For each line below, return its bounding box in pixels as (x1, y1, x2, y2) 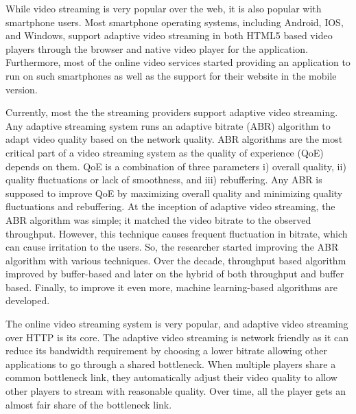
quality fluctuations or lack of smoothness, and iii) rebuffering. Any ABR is (5, 172, 322, 187)
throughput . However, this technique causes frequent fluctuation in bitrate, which (5, 226, 348, 240)
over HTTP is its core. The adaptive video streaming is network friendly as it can (5, 330, 349, 344)
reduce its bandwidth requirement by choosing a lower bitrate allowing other (5, 343, 328, 358)
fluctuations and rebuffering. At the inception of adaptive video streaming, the (5, 199, 335, 214)
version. (5, 82, 38, 96)
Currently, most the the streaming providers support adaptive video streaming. (5, 105, 338, 119)
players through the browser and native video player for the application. (5, 41, 309, 56)
